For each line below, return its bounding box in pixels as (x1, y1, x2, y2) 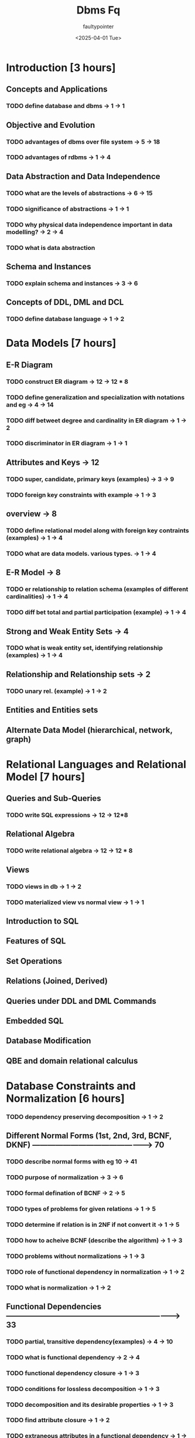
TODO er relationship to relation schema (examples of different (6, 585, 189, 593)
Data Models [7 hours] (6, 337, 117, 350)
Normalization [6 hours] (6, 1092, 125, 1105)
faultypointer (83, 23, 114, 30)
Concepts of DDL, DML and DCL (6, 297, 124, 307)
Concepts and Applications (6, 84, 108, 94)
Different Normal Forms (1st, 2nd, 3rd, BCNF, (6, 1131, 172, 1141)
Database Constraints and (6, 1079, 136, 1092)
